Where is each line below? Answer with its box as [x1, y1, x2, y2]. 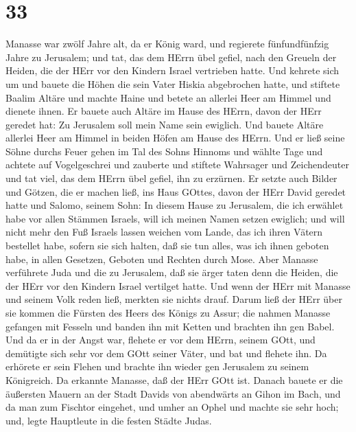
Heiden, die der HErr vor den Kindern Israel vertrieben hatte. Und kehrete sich [5, 63, 340, 78]
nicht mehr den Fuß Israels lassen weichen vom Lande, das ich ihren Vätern [5, 225, 323, 239]
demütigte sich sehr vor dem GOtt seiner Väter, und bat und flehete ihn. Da [5, 345, 327, 360]
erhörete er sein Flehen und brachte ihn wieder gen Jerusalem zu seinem [5, 359, 309, 374]
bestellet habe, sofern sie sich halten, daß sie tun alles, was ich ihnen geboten [5, 238, 329, 253]
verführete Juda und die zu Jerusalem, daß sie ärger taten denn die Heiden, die [5, 265, 338, 280]
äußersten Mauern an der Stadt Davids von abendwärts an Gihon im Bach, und [5, 386, 341, 400]
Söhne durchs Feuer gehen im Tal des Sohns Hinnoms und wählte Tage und [5, 144, 323, 158]
